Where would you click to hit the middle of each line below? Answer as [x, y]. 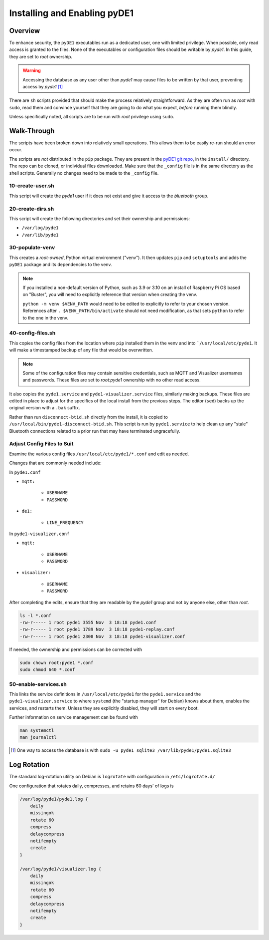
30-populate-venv [32, 248]
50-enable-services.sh [38, 684]
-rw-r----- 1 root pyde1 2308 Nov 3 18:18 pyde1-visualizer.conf [102, 636]
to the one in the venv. [46, 317]
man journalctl [38, 737]
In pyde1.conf [25, 472]
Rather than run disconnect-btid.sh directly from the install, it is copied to [88, 417]
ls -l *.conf [36, 616]
